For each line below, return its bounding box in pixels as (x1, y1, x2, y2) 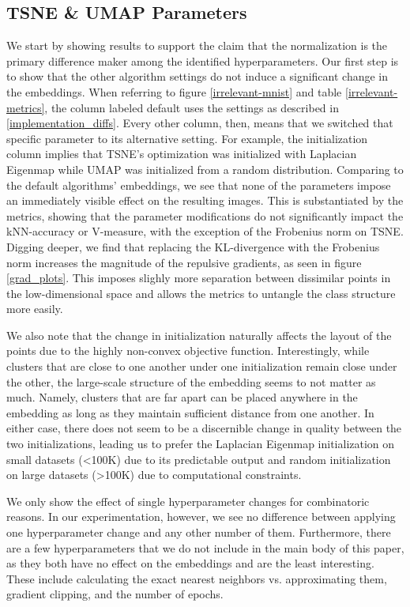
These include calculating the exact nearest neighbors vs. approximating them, (6, 570, 387, 586)
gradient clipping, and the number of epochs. (6, 586, 224, 602)
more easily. (6, 300, 63, 317)
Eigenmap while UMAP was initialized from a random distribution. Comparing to (6, 160, 404, 177)
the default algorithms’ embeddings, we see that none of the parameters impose (6, 176, 391, 193)
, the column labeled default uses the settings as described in (44, 99, 339, 115)
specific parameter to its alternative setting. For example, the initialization (6, 130, 368, 146)
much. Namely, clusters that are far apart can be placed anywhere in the (6, 389, 358, 405)
